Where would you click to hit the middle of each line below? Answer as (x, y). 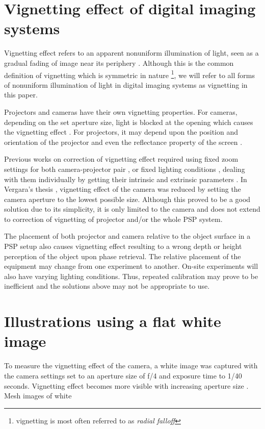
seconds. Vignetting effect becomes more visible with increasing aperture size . (126, 385)
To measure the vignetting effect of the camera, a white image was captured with (131, 365)
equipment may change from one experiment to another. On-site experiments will (131, 266)
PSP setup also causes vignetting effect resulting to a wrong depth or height (123, 246)
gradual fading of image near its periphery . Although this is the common (119, 62)
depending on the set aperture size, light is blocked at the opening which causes (129, 122)
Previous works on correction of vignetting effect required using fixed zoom (121, 159)
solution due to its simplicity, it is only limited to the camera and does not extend (132, 209)
